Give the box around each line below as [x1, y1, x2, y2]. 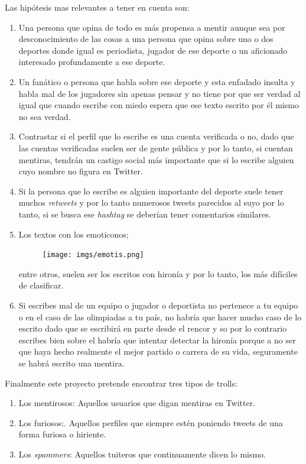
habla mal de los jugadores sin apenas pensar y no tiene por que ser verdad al [18, 87, 301, 99]
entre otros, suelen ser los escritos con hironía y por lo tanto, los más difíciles [18, 267, 298, 280]
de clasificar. [18, 279, 64, 291]
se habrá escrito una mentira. [18, 356, 125, 369]
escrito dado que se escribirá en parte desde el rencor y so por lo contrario [18, 322, 287, 335]
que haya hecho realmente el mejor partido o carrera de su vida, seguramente [18, 345, 298, 358]
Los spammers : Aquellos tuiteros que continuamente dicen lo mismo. [18, 447, 266, 460]
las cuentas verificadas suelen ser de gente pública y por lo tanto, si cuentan [18, 141, 293, 154]
